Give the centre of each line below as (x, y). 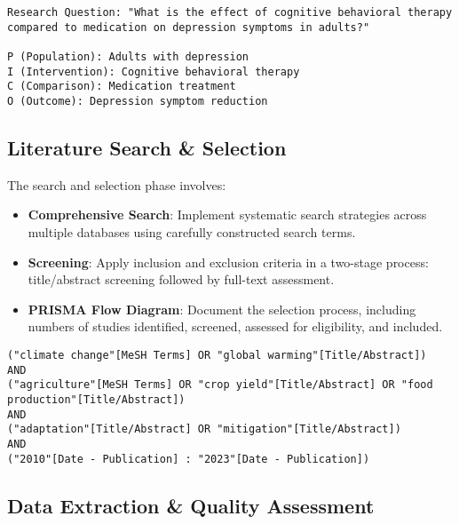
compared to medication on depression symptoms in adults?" (189, 27)
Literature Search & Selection (147, 147)
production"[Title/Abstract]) (96, 399)
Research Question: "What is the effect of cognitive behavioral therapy (230, 12)
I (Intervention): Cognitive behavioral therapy (154, 71)
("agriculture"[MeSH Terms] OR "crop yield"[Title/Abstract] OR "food (220, 385)
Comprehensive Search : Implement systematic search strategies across (227, 214)
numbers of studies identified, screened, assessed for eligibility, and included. (235, 326)
